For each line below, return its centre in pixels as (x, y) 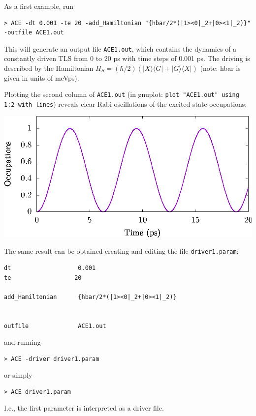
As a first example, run (39, 6)
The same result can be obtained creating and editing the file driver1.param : (121, 251)
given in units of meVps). (42, 77)
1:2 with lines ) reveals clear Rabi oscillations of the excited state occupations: (126, 104)
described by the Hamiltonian (49, 68)
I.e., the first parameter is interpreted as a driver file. (84, 408)
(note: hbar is (220, 68)
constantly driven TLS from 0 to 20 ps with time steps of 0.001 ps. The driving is (127, 58)
